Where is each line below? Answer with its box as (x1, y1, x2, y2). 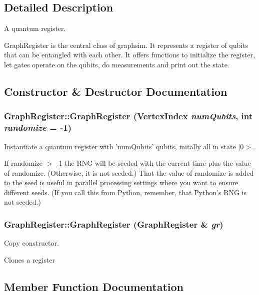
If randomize (4, 158, 43, 168)
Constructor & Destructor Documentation (4, 83, 227, 99)
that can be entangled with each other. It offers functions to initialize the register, (4, 49, 255, 60)
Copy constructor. (4, 238, 59, 248)
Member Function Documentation (4, 279, 184, 294)
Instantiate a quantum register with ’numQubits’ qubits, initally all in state (4, 141, 236, 151)
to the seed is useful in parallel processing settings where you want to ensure (4, 177, 238, 188)
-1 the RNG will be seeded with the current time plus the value (56, 158, 251, 168)
